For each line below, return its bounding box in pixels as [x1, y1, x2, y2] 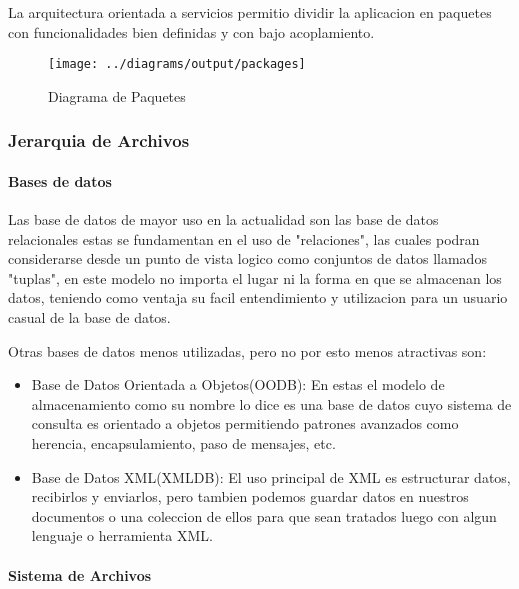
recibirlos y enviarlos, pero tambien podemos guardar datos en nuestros [31, 486, 469, 507]
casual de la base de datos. [8, 307, 171, 328]
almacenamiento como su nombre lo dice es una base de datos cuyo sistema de [31, 393, 512, 414]
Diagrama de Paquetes [48, 85, 186, 106]
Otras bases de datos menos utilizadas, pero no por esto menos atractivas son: [8, 340, 487, 361]
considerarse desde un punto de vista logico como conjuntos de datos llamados [8, 248, 487, 269]
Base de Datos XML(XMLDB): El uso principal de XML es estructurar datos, [31, 466, 511, 487]
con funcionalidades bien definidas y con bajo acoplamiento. [8, 21, 375, 42]
